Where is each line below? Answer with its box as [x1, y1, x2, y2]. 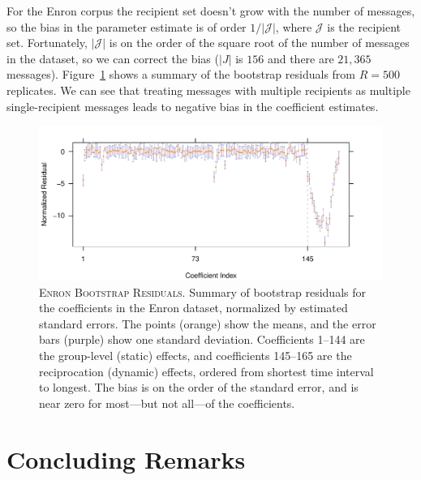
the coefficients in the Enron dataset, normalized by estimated [39, 299, 348, 316]
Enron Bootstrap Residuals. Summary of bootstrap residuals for [39, 283, 366, 300]
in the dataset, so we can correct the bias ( [6, 49, 219, 66]
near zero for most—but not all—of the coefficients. [39, 394, 295, 411]
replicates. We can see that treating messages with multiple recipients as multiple [6, 81, 410, 98]
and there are [267, 49, 334, 66]
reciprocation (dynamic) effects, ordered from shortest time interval [39, 362, 374, 379]
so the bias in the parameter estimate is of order [6, 18, 247, 35]
